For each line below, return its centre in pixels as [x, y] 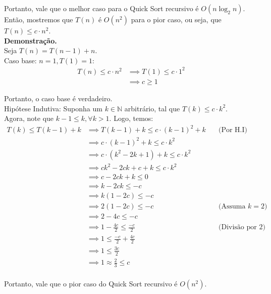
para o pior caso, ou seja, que [176, 19]
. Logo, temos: [131, 118]
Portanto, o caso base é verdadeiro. [58, 98]
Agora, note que [29, 118]
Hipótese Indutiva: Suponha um [53, 108]
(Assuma [232, 207]
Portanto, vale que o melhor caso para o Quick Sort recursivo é [101, 8]
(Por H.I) [233, 130]
